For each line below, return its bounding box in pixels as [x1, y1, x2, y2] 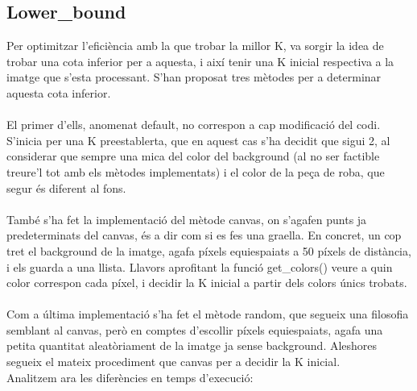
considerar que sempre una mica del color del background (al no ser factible [6, 148, 380, 164]
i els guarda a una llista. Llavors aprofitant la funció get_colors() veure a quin [6, 258, 393, 275]
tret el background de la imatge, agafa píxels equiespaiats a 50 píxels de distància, [6, 242, 411, 259]
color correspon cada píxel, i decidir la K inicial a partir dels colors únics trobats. [6, 274, 407, 291]
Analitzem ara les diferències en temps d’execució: [6, 368, 254, 385]
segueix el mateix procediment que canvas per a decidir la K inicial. [6, 353, 341, 370]
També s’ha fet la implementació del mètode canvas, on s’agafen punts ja [6, 210, 367, 227]
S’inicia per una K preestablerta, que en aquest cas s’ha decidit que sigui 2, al [6, 131, 390, 148]
